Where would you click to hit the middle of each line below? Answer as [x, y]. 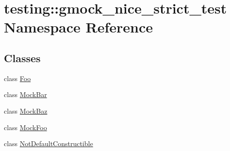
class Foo [17, 78]
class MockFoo [25, 127]
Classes [22, 58]
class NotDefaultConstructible [49, 143]
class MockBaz [26, 110]
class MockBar [25, 94]
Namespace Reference [78, 27]
